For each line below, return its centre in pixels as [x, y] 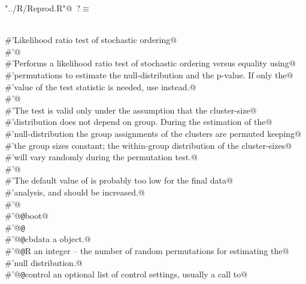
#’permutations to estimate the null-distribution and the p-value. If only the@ [149, 74]
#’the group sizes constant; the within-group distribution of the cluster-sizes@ [149, 145]
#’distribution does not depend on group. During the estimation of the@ [139, 122]
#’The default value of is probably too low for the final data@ [119, 180]
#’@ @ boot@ [27, 216]
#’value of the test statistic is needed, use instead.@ [101, 86]
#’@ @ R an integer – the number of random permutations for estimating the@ [147, 251]
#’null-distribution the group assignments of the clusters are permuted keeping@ [153, 133]
